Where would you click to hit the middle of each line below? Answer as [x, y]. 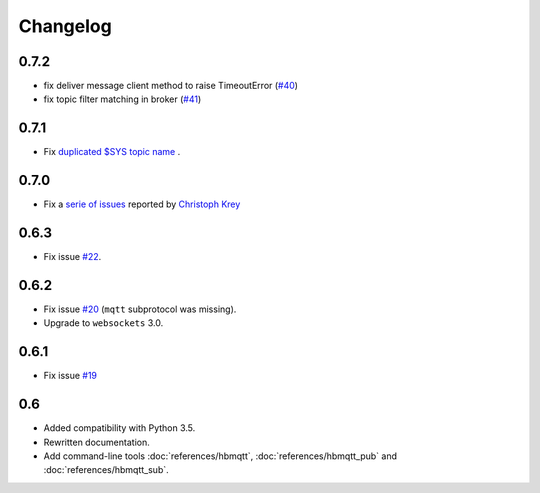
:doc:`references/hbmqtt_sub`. [106, 470]
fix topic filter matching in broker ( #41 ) [122, 99]
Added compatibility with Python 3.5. [119, 428]
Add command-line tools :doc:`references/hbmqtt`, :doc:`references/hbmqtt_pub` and [220, 456]
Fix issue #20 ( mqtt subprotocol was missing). [140, 309]
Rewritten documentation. [96, 442]
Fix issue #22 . [72, 257]
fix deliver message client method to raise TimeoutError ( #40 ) [171, 86]
